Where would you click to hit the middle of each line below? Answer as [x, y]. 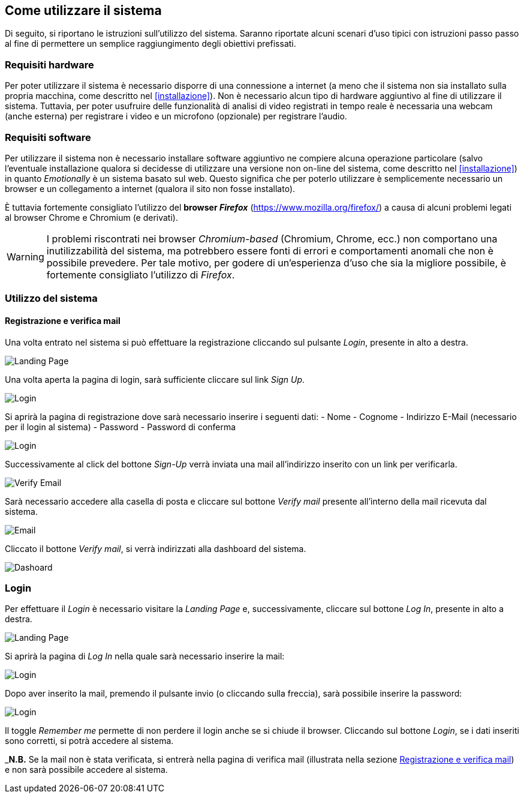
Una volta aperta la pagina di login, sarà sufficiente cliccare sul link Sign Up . [155, 379]
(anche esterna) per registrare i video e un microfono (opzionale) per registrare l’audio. [176, 116]
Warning [25, 256]
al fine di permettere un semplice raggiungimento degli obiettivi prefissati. [150, 44]
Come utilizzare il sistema [83, 10]
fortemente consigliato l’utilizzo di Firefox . [141, 274]
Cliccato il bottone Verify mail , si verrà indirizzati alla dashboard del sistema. [156, 548]
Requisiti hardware [49, 64]
